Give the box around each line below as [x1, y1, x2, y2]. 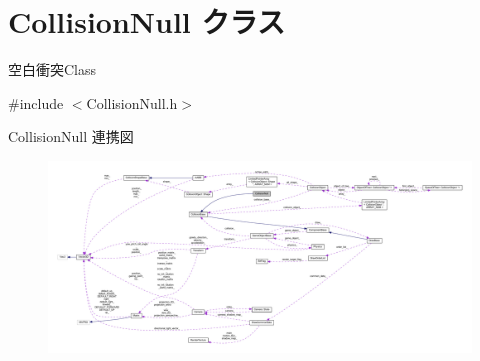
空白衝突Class [8, 59, 97, 80]
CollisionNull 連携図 [8, 126, 134, 147]
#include [8, 92, 64, 113]
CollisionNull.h [86, 92, 178, 113]
